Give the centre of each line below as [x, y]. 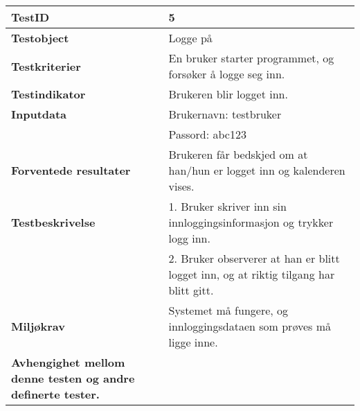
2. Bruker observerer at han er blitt [254, 258]
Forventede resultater [71, 170]
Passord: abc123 [207, 134]
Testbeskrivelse [53, 222]
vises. [181, 186]
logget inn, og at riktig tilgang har [252, 274]
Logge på [190, 38]
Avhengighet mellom [68, 362]
